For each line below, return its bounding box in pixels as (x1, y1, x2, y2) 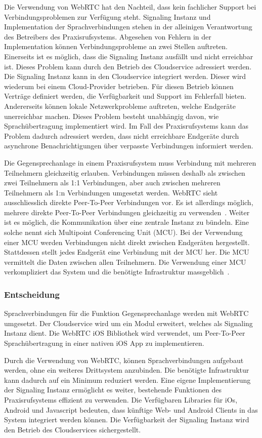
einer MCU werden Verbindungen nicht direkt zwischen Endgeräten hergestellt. (4, 236, 250, 247)
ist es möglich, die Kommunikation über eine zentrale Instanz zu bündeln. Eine (4, 217, 249, 227)
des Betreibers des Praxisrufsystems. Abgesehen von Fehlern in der (4, 31, 211, 42)
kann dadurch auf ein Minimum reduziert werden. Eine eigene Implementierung (4, 374, 251, 385)
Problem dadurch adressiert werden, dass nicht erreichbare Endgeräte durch (4, 130, 239, 141)
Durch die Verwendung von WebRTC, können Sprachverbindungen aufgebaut (4, 354, 244, 365)
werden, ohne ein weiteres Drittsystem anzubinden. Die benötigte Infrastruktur (4, 365, 249, 375)
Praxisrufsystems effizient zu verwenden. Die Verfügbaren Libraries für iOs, (4, 394, 238, 405)
